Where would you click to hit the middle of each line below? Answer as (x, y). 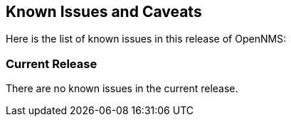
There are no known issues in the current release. (122, 89)
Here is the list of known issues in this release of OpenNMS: (146, 39)
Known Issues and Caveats (104, 12)
